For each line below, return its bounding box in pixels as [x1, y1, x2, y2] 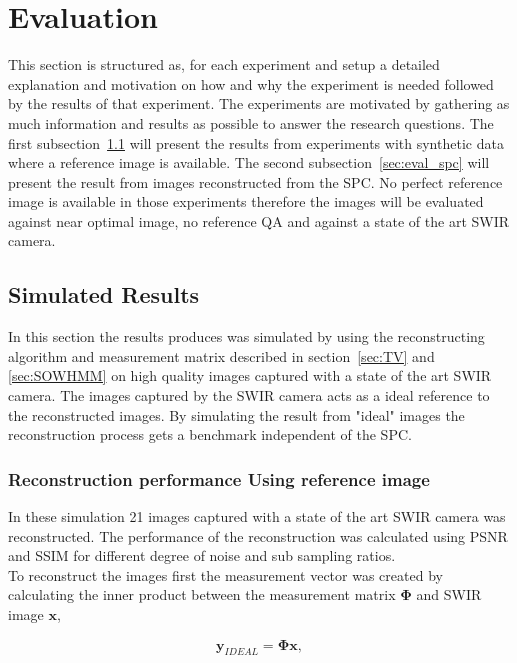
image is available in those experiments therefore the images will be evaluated [8, 191, 484, 212]
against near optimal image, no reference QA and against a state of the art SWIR [8, 210, 510, 231]
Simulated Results [8, 279, 200, 310]
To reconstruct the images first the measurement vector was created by [8, 564, 443, 585]
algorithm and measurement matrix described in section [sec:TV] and [8, 345, 435, 366]
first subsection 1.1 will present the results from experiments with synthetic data [8, 132, 504, 153]
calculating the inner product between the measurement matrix [8, 584, 396, 605]
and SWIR [416, 584, 482, 605]
